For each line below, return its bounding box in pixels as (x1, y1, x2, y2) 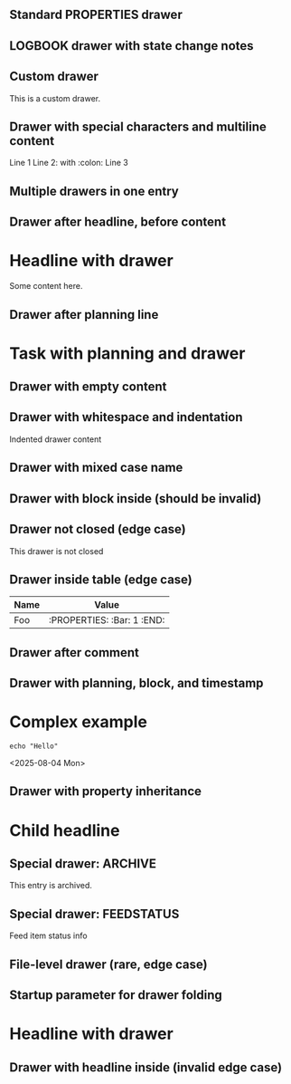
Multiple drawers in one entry (9, 183, 179, 198)
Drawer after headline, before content (9, 215, 227, 230)
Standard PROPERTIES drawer (9, 7, 183, 23)
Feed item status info (9, 930, 88, 941)
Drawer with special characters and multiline (9, 119, 267, 134)
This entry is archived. (9, 880, 92, 891)
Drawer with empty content (9, 379, 167, 395)
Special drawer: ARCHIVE (9, 856, 156, 871)
